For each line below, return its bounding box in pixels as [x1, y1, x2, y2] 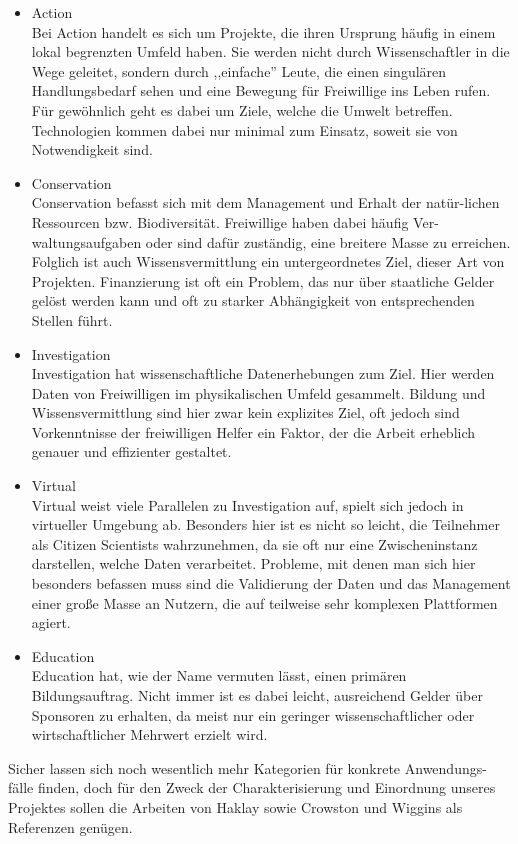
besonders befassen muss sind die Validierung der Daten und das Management [31, 573, 511, 594]
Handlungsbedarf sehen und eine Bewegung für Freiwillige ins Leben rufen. [31, 80, 491, 101]
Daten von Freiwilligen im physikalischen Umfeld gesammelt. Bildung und [31, 382, 486, 403]
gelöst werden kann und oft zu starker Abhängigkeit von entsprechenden [31, 290, 475, 311]
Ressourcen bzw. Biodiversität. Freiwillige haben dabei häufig [31, 211, 409, 232]
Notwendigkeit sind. [31, 139, 153, 160]
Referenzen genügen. [8, 816, 133, 837]
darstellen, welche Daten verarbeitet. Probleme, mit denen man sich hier [31, 553, 476, 574]
